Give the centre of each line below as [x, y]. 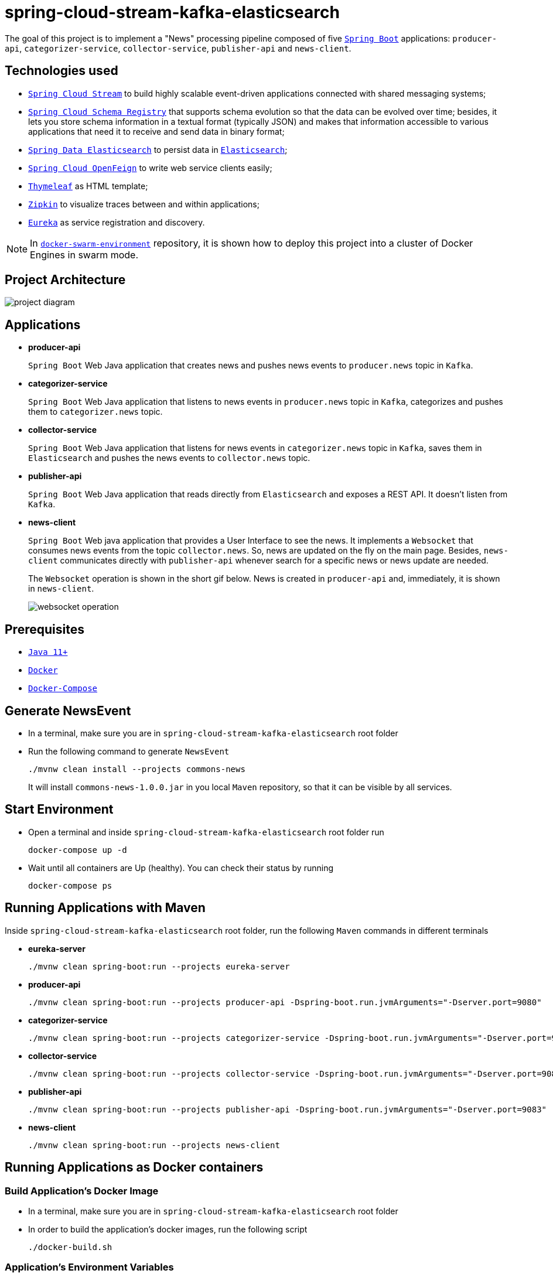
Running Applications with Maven [105, 908]
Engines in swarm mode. [84, 255]
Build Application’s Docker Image [82, 1191]
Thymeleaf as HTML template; [88, 186]
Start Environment [59, 810]
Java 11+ [48, 652]
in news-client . [61, 589]
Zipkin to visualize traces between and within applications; [144, 204]
